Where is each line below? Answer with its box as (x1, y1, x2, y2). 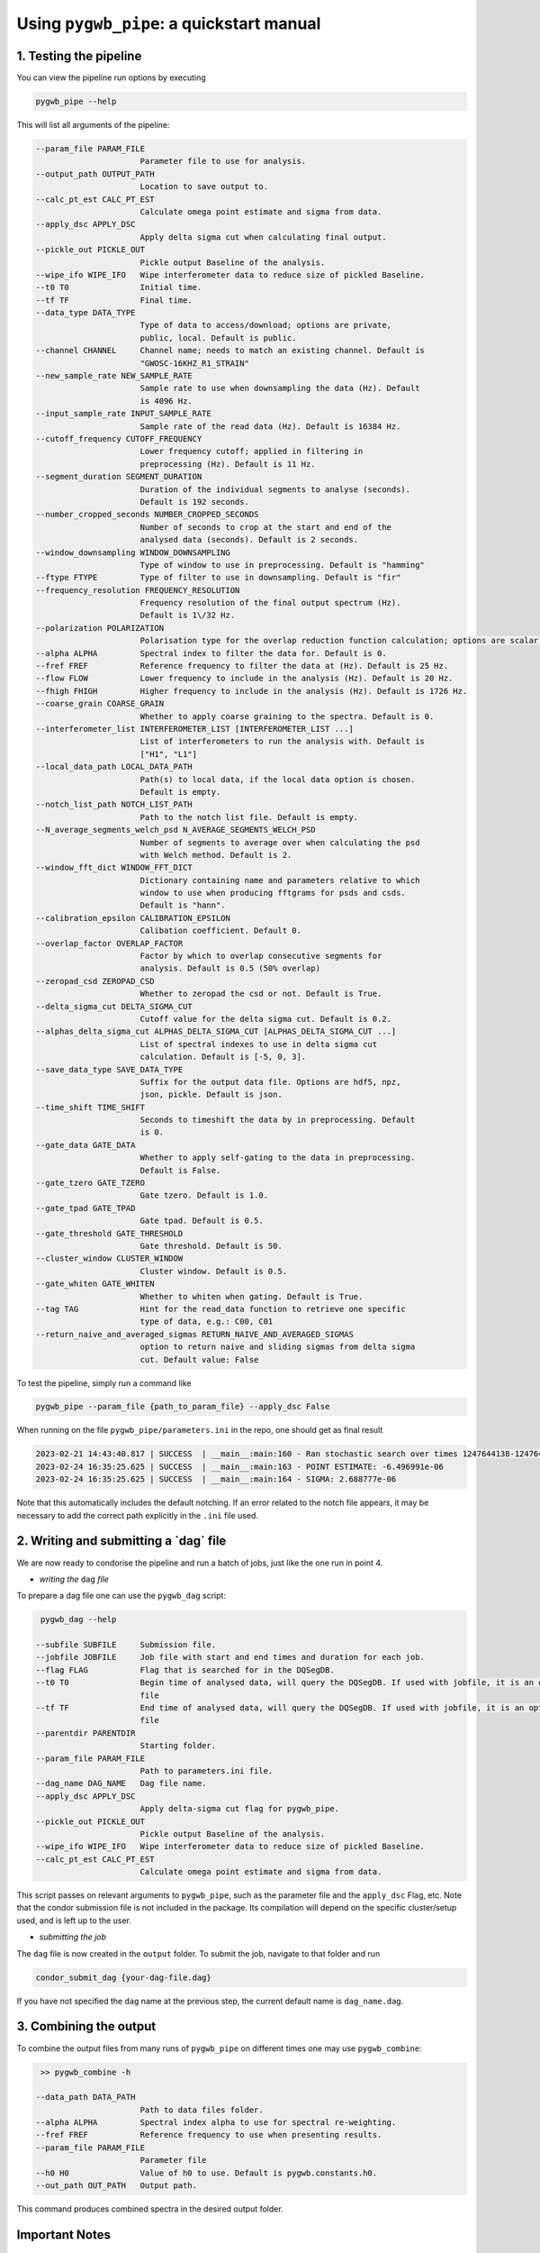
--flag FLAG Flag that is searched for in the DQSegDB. (35, 1665, 335, 1675)
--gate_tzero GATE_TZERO (35, 1178, 146, 1189)
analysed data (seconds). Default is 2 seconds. (139, 534, 359, 545)
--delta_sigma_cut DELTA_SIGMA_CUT (35, 1001, 193, 1011)
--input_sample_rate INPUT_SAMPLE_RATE (35, 408, 211, 419)
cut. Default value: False (139, 1355, 259, 1364)
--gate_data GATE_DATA (35, 1140, 136, 1150)
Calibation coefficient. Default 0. (139, 926, 301, 936)
